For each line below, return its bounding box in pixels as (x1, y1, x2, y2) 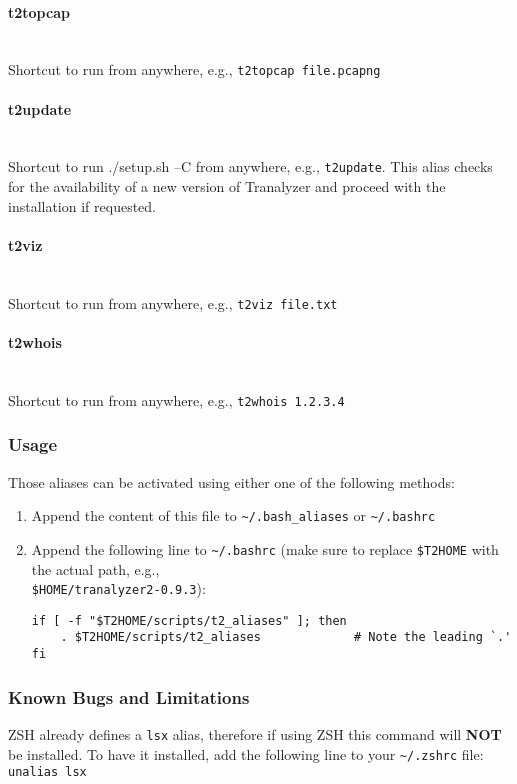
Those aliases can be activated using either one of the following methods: (8, 471, 455, 492)
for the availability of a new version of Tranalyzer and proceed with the (8, 176, 446, 197)
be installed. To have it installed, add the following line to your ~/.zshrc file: (8, 743, 484, 764)
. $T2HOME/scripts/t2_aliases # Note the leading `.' (60, 630, 512, 645)
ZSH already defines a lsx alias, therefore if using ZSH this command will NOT (8, 723, 502, 744)
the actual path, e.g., (31, 558, 160, 579)
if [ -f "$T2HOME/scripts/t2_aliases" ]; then (31, 613, 347, 628)
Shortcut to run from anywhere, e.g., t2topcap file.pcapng (8, 59, 381, 80)
